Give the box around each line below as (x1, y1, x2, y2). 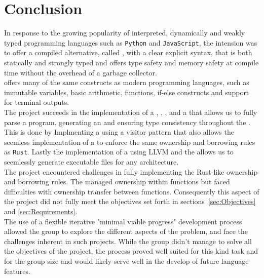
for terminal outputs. (4, 97, 69, 107)
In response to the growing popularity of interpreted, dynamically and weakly (4, 27, 245, 38)
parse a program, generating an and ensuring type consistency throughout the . (4, 116, 250, 127)
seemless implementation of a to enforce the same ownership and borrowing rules (4, 136, 255, 147)
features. (4, 265, 30, 276)
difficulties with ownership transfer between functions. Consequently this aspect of (4, 186, 259, 196)
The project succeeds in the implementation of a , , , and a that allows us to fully (4, 106, 257, 117)
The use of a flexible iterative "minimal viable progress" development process (4, 216, 242, 226)
